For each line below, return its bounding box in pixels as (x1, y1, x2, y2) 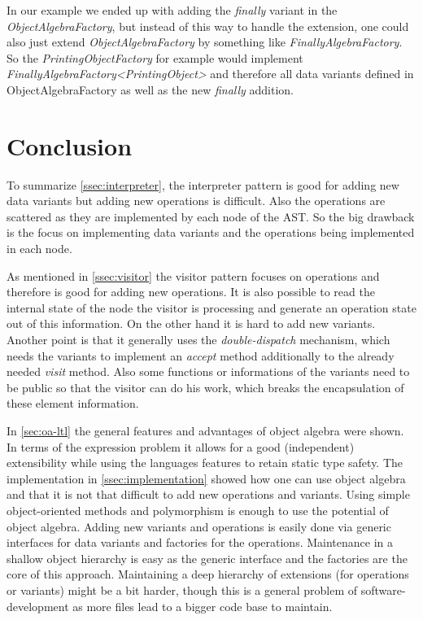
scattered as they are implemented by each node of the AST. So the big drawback (7, 207, 415, 225)
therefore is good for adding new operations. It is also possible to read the (7, 283, 375, 300)
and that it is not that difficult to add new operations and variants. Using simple (7, 486, 410, 503)
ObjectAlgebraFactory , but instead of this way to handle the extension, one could (7, 17, 409, 34)
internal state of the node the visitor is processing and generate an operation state (7, 299, 416, 316)
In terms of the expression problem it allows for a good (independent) (7, 438, 355, 455)
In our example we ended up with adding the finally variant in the (7, 2, 338, 18)
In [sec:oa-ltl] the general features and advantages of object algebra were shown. (7, 422, 404, 439)
